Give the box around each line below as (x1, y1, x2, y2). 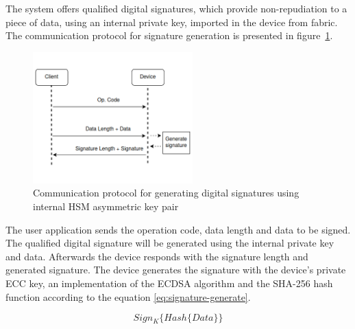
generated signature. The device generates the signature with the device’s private (5, 262, 346, 277)
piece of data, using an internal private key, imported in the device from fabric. (5, 14, 338, 29)
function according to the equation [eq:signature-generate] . (5, 289, 251, 304)
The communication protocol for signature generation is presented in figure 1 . (5, 28, 333, 43)
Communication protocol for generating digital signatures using (33, 185, 299, 200)
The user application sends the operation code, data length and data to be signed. (5, 222, 351, 236)
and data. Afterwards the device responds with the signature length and (5, 249, 308, 263)
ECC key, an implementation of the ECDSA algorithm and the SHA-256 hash (5, 275, 333, 290)
